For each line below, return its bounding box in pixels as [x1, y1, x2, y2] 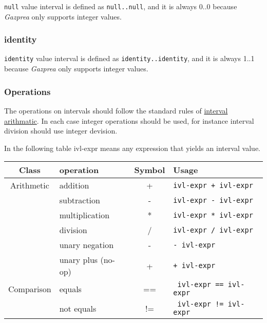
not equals [59, 302, 97, 314]
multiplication [59, 209, 110, 221]
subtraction [59, 194, 100, 206]
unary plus [59, 254, 98, 266]
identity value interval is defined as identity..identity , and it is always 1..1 [4, 53, 255, 64]
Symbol [134, 164, 165, 176]
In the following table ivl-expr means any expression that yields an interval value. [4, 142, 260, 153]
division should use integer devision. [4, 125, 118, 136]
